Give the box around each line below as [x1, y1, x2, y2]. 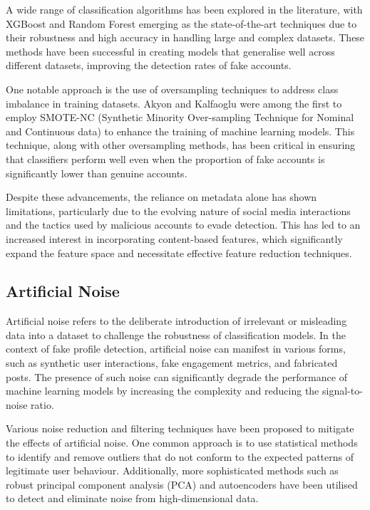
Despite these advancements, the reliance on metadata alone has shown [6, 189, 317, 204]
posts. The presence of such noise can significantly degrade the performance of [6, 369, 347, 384]
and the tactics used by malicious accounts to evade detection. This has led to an [6, 217, 361, 232]
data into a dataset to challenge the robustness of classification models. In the [6, 327, 346, 342]
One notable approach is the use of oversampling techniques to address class [6, 81, 339, 96]
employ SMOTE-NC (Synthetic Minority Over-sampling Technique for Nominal [6, 110, 354, 125]
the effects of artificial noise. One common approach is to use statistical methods [6, 435, 358, 450]
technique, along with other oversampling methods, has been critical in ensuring [6, 137, 356, 152]
